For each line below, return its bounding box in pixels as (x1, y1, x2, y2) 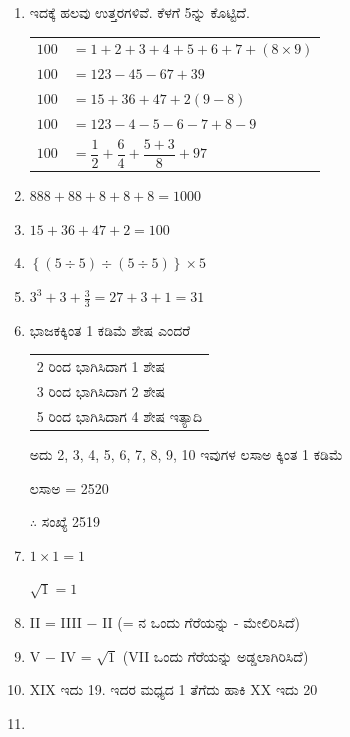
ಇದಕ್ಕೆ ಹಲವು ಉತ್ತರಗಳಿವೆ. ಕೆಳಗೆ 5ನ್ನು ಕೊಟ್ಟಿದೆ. (29, 2, 250, 22)
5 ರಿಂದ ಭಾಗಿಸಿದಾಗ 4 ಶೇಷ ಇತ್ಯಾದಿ (36, 405, 203, 426)
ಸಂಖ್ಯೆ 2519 (41, 511, 101, 532)
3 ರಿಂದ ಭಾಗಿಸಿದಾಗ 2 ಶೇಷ (36, 381, 166, 402)
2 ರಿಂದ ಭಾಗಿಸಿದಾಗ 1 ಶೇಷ (36, 356, 166, 377)
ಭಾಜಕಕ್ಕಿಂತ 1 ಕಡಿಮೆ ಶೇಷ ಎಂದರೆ (29, 319, 191, 340)
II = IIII (29, 611, 82, 632)
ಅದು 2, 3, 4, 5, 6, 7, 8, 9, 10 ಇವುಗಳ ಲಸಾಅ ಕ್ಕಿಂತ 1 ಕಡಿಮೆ (29, 444, 343, 465)
